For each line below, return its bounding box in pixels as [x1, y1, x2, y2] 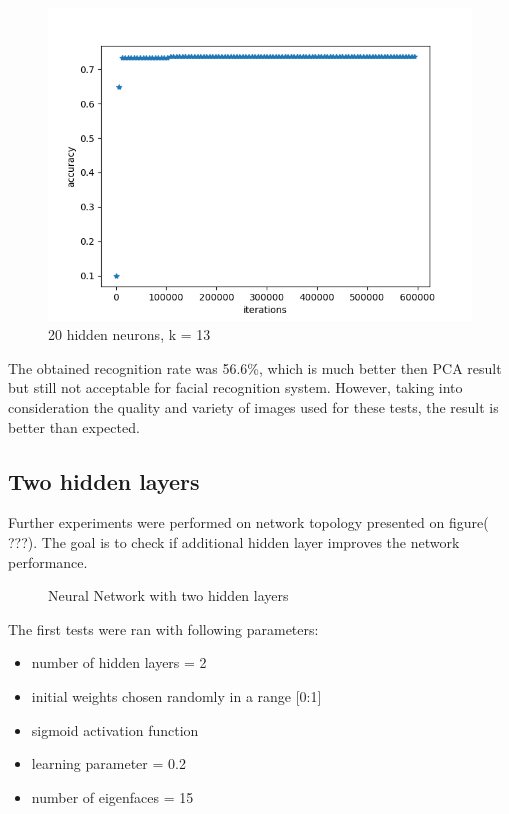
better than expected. [8, 416, 140, 437]
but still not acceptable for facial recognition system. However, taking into [8, 377, 463, 398]
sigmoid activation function [31, 719, 199, 740]
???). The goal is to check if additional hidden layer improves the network [8, 532, 460, 553]
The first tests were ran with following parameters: [8, 618, 319, 639]
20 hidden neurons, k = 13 [48, 324, 211, 345]
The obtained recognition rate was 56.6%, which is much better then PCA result [8, 357, 502, 378]
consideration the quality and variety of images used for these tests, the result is [8, 397, 499, 418]
